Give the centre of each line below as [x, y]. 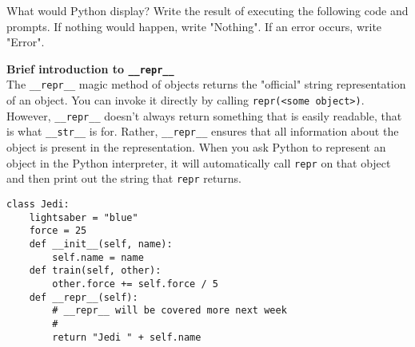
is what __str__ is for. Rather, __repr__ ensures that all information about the [203, 131]
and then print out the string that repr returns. [124, 178]
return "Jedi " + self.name [127, 337]
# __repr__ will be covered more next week [170, 311]
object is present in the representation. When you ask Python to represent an [196, 147]
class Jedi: [38, 204]
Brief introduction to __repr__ [90, 68]
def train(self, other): [95, 271]
